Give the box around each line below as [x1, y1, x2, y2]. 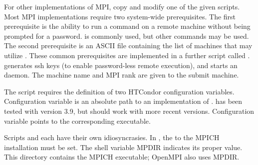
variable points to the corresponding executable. [4, 115, 151, 126]
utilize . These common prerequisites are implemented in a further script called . [4, 50, 250, 60]
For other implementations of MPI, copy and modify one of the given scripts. [4, 1, 240, 11]
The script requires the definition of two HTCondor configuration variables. [4, 86, 235, 96]
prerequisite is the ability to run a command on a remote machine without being [4, 21, 251, 31]
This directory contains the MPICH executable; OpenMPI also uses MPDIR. [4, 152, 240, 162]
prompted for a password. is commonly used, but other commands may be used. [4, 30, 249, 41]
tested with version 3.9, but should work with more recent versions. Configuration [4, 105, 255, 116]
